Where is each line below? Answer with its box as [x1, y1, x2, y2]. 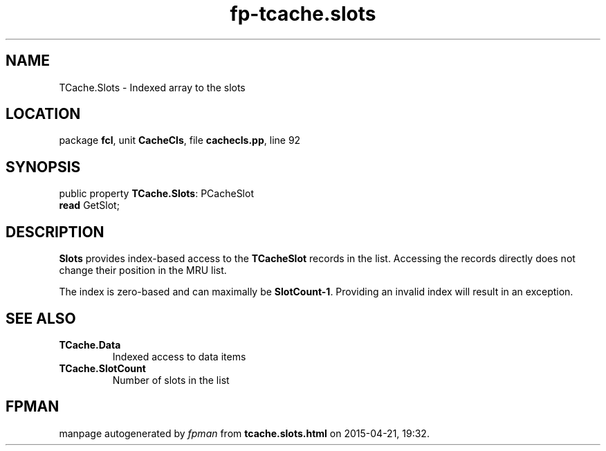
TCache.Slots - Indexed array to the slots [59, 81, 246, 93]
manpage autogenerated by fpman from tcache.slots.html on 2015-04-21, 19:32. [59, 427, 430, 439]
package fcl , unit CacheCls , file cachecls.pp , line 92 [59, 134, 301, 147]
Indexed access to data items [112, 350, 246, 362]
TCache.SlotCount [59, 362, 146, 374]
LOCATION [6, 105, 81, 123]
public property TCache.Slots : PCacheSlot [59, 187, 254, 200]
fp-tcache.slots [230, 2, 376, 26]
